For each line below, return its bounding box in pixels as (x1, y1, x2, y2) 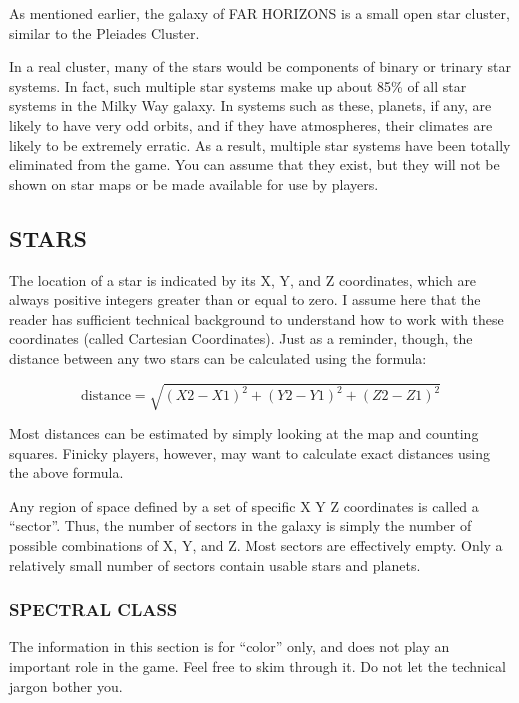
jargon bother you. (9, 675, 123, 696)
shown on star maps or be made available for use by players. (9, 173, 379, 194)
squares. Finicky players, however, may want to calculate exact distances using (9, 442, 490, 463)
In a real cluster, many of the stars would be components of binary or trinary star (9, 56, 511, 77)
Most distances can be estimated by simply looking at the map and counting (9, 423, 479, 444)
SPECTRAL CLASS (9, 597, 178, 622)
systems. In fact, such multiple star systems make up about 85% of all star (9, 75, 467, 96)
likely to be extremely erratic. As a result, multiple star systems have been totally (9, 134, 511, 155)
